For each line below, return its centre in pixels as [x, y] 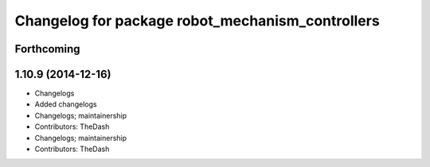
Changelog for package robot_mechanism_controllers [197, 21]
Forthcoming [47, 49]
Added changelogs [66, 104]
